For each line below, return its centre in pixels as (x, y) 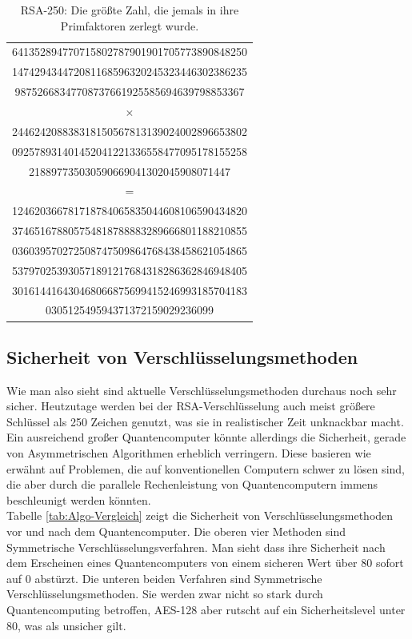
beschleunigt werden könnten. (79, 499)
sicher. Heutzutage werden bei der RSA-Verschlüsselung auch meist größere (191, 406)
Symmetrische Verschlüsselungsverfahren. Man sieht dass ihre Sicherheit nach (196, 547)
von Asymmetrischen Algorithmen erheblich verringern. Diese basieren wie (189, 453)
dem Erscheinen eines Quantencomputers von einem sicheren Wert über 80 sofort (205, 563)
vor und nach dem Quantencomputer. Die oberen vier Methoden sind (176, 531)
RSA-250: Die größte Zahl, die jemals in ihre (130, 10)
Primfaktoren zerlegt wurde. (130, 25)
